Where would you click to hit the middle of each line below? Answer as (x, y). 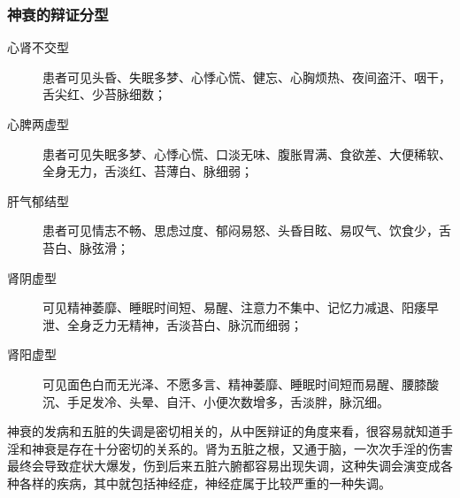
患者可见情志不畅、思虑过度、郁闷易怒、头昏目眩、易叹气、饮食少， (241, 230)
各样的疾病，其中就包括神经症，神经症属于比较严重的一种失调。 (205, 483)
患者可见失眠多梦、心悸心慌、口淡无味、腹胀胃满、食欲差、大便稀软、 (247, 153)
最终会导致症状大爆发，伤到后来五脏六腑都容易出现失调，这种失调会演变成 (224, 466)
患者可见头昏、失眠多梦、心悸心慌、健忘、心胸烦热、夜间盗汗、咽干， (247, 77)
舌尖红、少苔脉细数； (104, 94)
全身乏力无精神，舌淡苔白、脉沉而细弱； (184, 324)
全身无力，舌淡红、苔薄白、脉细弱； (148, 171)
